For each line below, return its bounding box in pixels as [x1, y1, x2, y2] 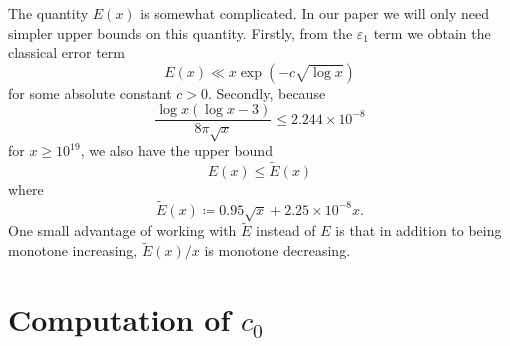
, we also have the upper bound [80, 140, 273, 161]
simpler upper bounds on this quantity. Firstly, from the [8, 22, 353, 43]
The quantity [8, 3, 89, 23]
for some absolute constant [8, 82, 172, 103]
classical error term [8, 42, 125, 63]
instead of [256, 220, 316, 241]
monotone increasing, [8, 240, 138, 261]
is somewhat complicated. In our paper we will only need [140, 3, 489, 23]
